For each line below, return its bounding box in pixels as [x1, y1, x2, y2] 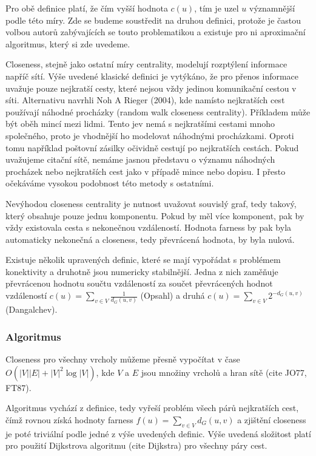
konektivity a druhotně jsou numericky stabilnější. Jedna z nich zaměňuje [5, 265, 278, 277]
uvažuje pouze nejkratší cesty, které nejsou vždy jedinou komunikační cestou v [5, 81, 297, 94]
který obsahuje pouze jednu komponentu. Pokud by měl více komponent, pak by [5, 209, 304, 222]
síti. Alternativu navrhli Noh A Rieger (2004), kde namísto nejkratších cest [5, 94, 285, 106]
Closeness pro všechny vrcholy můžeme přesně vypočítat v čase [5, 353, 240, 366]
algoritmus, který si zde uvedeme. [5, 37, 130, 50]
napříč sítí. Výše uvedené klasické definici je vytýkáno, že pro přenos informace [5, 69, 299, 82]
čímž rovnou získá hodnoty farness [5, 413, 133, 426]
